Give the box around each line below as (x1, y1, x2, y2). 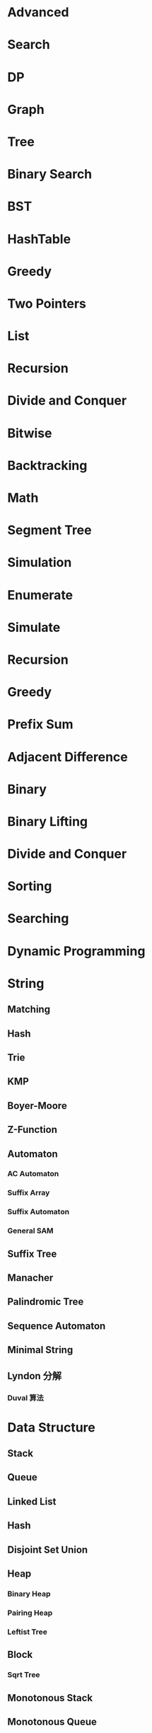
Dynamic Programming (7, 943, 146, 959)
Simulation (7, 555, 72, 570)
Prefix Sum (7, 716, 74, 732)
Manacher (7, 1272, 54, 1284)
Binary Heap (7, 1589, 51, 1599)
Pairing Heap (7, 1608, 53, 1618)
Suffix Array (7, 1188, 50, 1198)
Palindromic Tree (7, 1296, 84, 1308)
